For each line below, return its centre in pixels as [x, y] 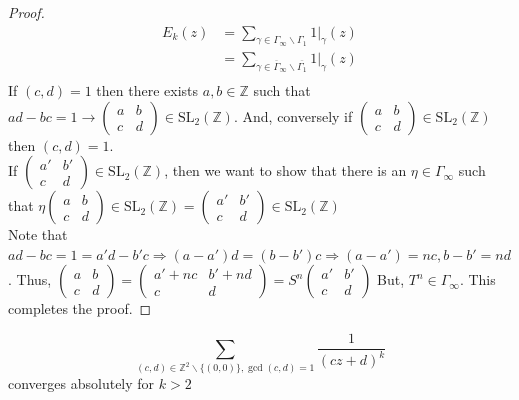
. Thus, [30, 279]
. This [477, 279]
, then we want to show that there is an [285, 170]
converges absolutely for [81, 383]
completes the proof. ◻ [80, 308]
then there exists [147, 90]
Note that [38, 234]
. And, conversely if [293, 115]
